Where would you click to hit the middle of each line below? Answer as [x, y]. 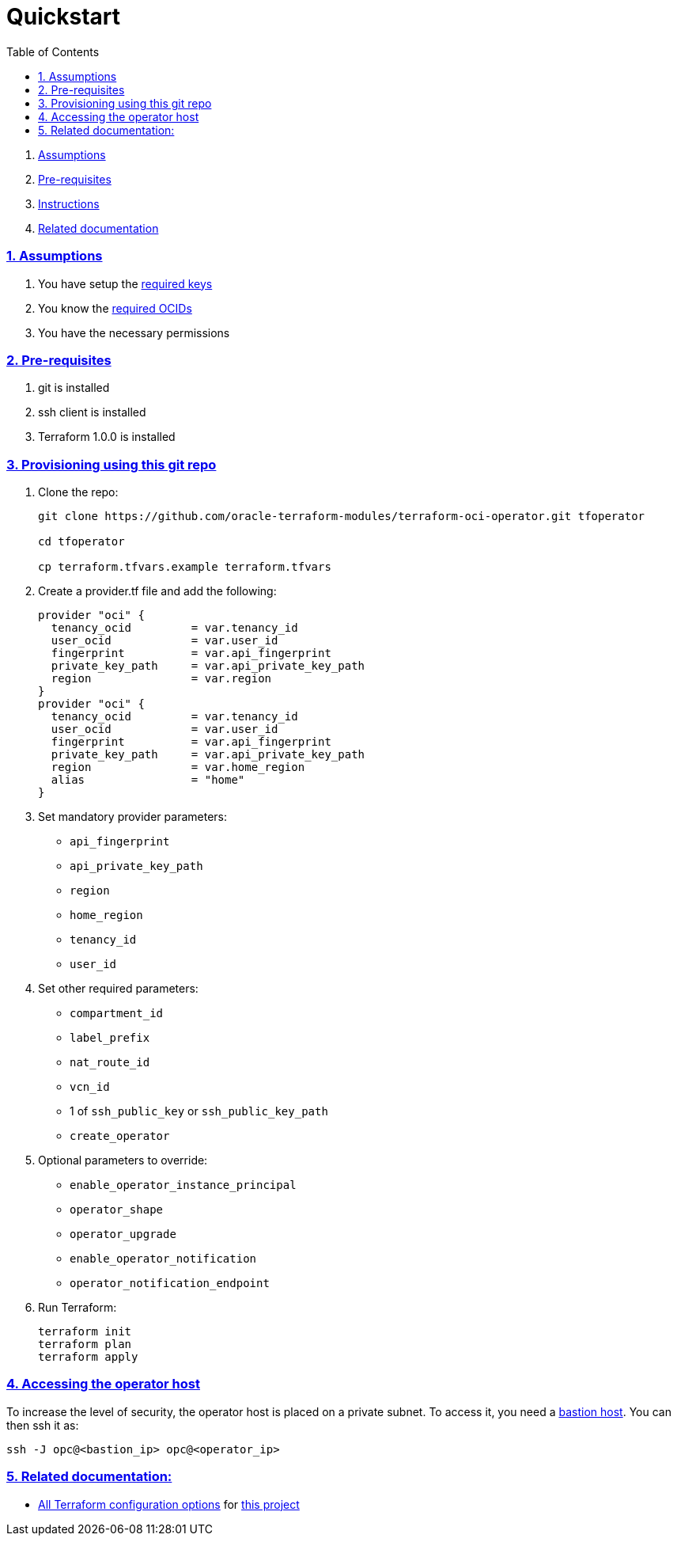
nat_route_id [110, 1062]
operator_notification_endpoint [170, 1283]
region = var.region [161, 678]
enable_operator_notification [163, 1259]
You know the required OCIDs [115, 308]
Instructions [69, 203]
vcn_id [90, 1087]
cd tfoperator [81, 541]
